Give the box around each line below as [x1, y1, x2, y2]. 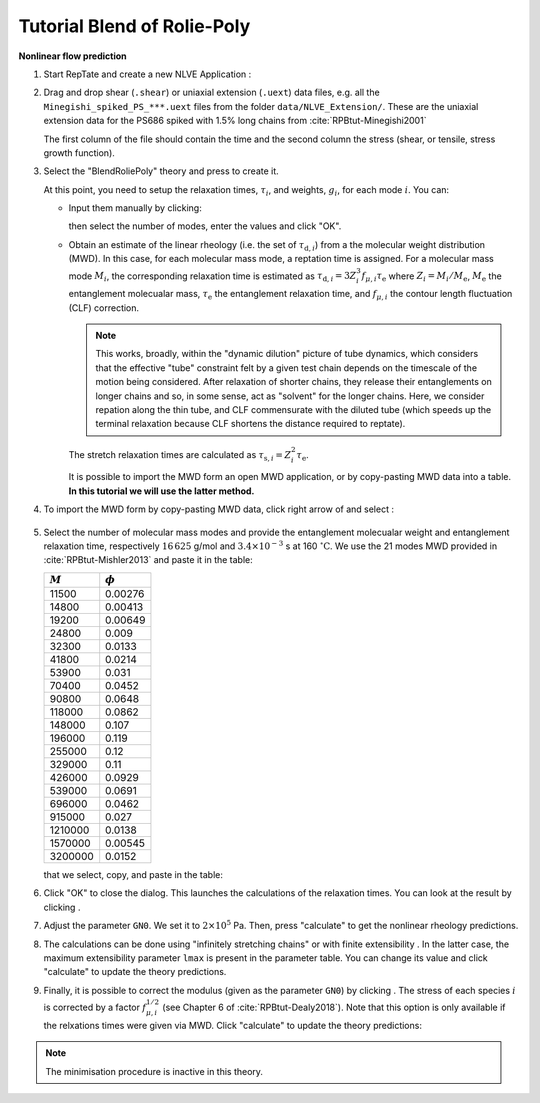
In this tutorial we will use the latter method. [68, 485, 255, 497]
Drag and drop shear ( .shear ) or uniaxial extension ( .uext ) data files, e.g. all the [43, 86, 380, 99]
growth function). [43, 146, 115, 159]
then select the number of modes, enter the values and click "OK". [68, 220, 342, 232]
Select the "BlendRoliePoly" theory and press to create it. [43, 165, 279, 177]
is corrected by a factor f [43, 1001, 147, 1013]
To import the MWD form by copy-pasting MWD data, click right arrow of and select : [43, 503, 395, 515]
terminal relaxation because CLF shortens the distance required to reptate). [95, 418, 406, 430]
